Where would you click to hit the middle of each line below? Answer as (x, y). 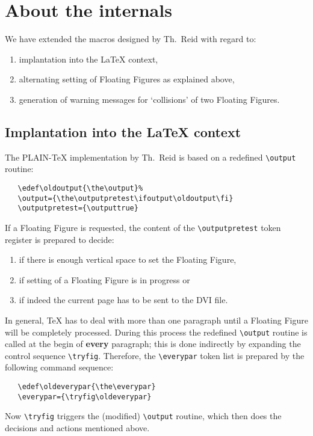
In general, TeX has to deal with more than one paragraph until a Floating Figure (156, 320)
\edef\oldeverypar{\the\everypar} (87, 387)
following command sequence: (59, 367)
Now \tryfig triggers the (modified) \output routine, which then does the (143, 416)
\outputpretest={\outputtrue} (78, 208)
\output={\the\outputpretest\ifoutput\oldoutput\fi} (126, 198)
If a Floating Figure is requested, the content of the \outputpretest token (143, 227)
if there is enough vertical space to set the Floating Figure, (128, 259)
